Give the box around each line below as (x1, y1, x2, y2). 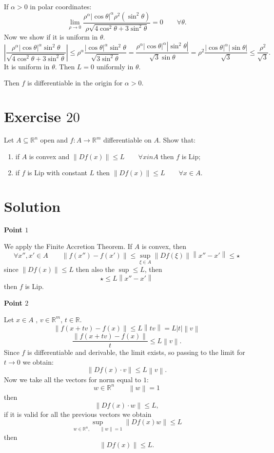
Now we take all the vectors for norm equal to (4, 374, 141, 384)
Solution (4, 196, 61, 216)
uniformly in (96, 61, 134, 71)
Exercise (4, 106, 61, 126)
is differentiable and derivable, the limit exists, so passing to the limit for (27, 347, 245, 357)
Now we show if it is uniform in (4, 31, 98, 41)
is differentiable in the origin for (27, 78, 123, 88)
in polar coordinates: (30, 1, 92, 11)
